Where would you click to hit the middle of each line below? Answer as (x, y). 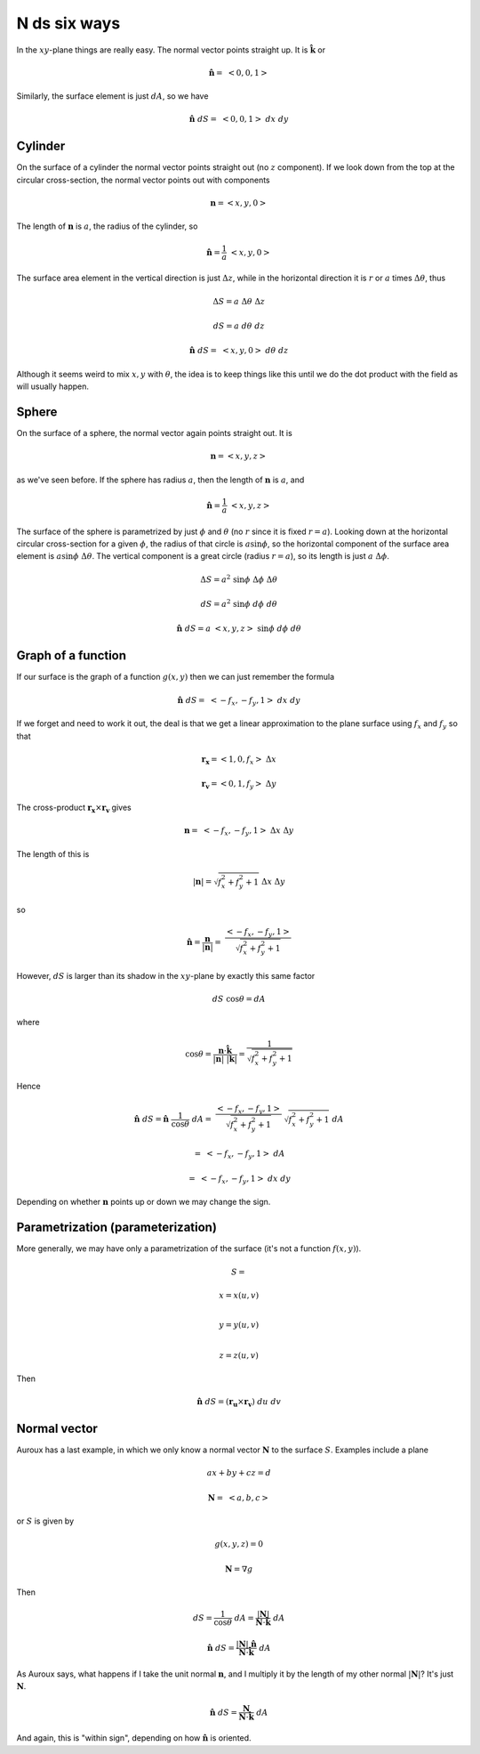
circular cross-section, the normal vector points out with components (143, 180)
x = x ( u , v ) (239, 1295)
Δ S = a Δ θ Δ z (239, 301)
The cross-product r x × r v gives (74, 808)
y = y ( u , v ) (239, 1325)
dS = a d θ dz (239, 326)
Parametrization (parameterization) (117, 1228)
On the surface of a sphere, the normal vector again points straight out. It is (154, 433)
